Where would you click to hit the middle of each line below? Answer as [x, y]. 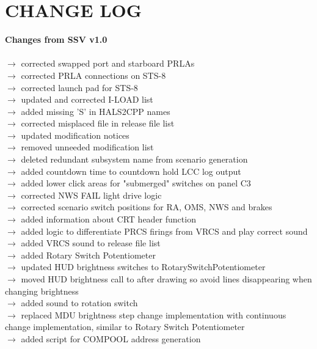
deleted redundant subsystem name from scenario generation [134, 159]
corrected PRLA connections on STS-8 [93, 75]
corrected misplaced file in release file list [98, 123]
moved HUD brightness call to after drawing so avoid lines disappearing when [166, 279]
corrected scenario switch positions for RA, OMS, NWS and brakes [147, 207]
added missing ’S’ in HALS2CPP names [96, 111]
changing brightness [42, 291]
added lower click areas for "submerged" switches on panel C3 [136, 183]
